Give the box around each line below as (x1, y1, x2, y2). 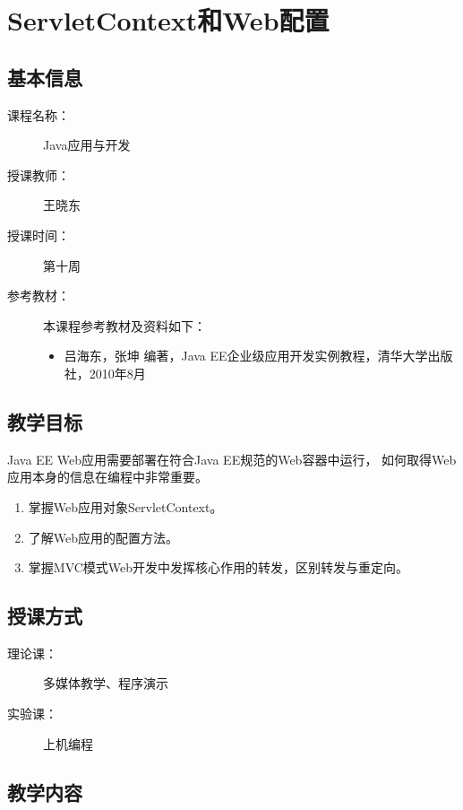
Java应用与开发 (43, 135, 131, 154)
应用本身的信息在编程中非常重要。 (7, 467, 208, 486)
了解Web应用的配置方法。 (28, 527, 179, 546)
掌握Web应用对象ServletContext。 (28, 497, 223, 516)
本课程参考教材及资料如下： (43, 316, 206, 335)
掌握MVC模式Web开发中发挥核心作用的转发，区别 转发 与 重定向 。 (28, 558, 409, 577)
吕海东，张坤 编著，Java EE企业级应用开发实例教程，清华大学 (64, 346, 428, 365)
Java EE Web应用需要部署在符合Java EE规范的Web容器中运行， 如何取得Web (7, 449, 457, 468)
